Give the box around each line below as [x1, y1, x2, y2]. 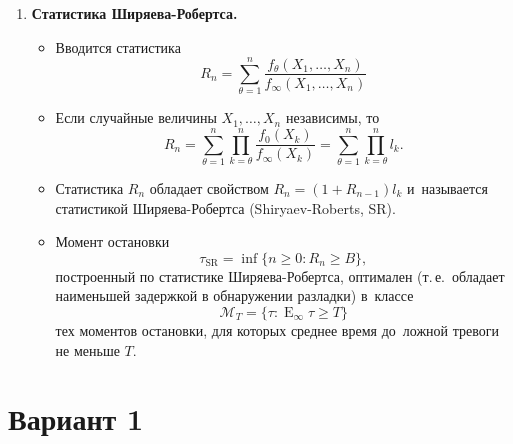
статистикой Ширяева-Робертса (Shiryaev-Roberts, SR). [55, 197, 396, 218]
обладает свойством [149, 178, 269, 199]
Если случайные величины [55, 107, 217, 128]
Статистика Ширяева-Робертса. [31, 3, 238, 23]
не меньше [55, 339, 120, 360]
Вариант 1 [8, 398, 144, 439]
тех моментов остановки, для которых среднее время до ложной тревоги [55, 320, 499, 340]
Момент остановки [55, 231, 170, 252]
